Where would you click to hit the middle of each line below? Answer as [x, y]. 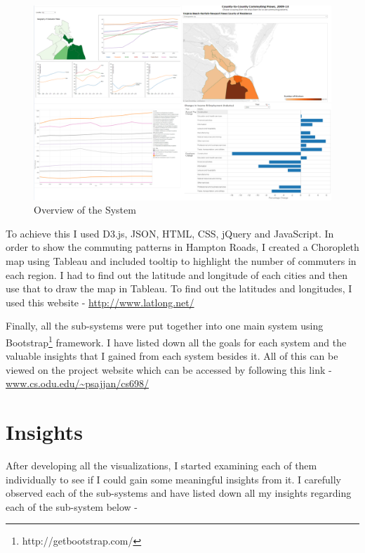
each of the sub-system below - [72, 506]
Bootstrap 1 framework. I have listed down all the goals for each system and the [176, 341]
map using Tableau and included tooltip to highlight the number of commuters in [181, 260]
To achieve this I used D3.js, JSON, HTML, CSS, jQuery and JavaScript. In [170, 233]
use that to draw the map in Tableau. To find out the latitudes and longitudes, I [179, 288]
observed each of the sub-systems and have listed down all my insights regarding [179, 493]
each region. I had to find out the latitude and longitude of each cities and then [177, 274]
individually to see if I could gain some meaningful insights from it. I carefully [173, 479]
